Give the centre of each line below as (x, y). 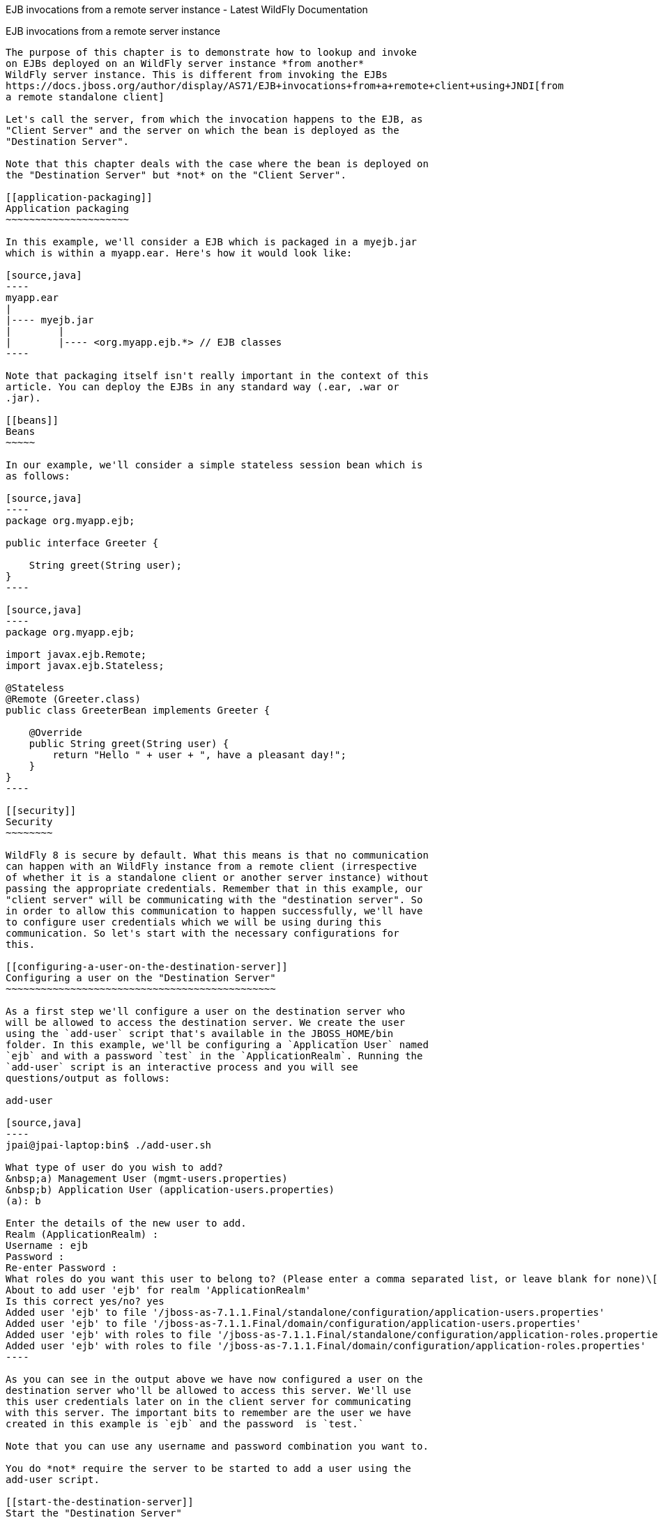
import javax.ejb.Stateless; (85, 666)
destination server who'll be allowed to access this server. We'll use (208, 1390)
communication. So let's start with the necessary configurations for (202, 933)
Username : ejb (47, 1245)
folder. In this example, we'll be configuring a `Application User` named (217, 1045)
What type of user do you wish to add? (114, 1167)
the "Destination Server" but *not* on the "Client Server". (176, 175)
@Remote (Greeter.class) (73, 699)
